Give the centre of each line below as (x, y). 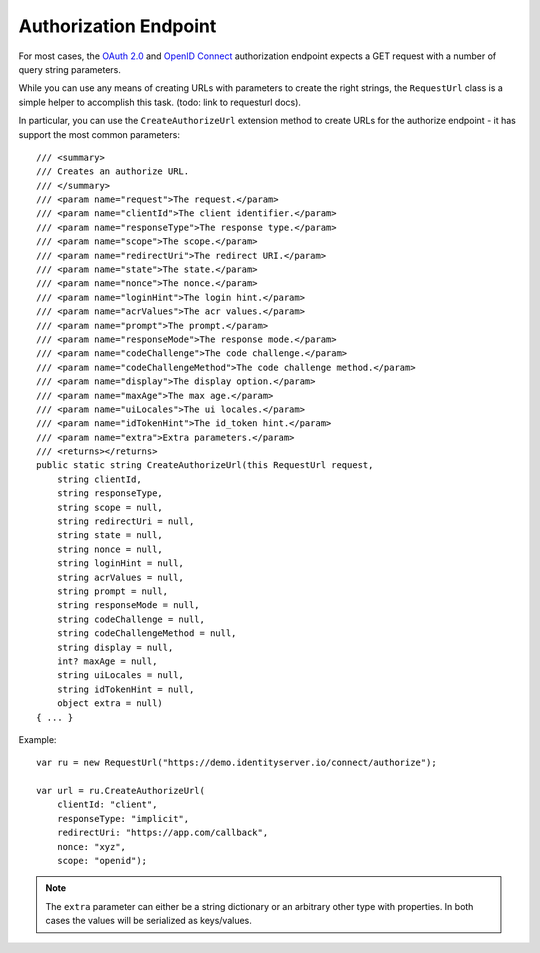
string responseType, (110, 493)
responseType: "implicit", (123, 818)
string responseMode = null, (128, 605)
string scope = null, (110, 507)
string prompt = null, (112, 591)
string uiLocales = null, (120, 675)
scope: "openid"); (102, 861)
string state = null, (110, 535)
